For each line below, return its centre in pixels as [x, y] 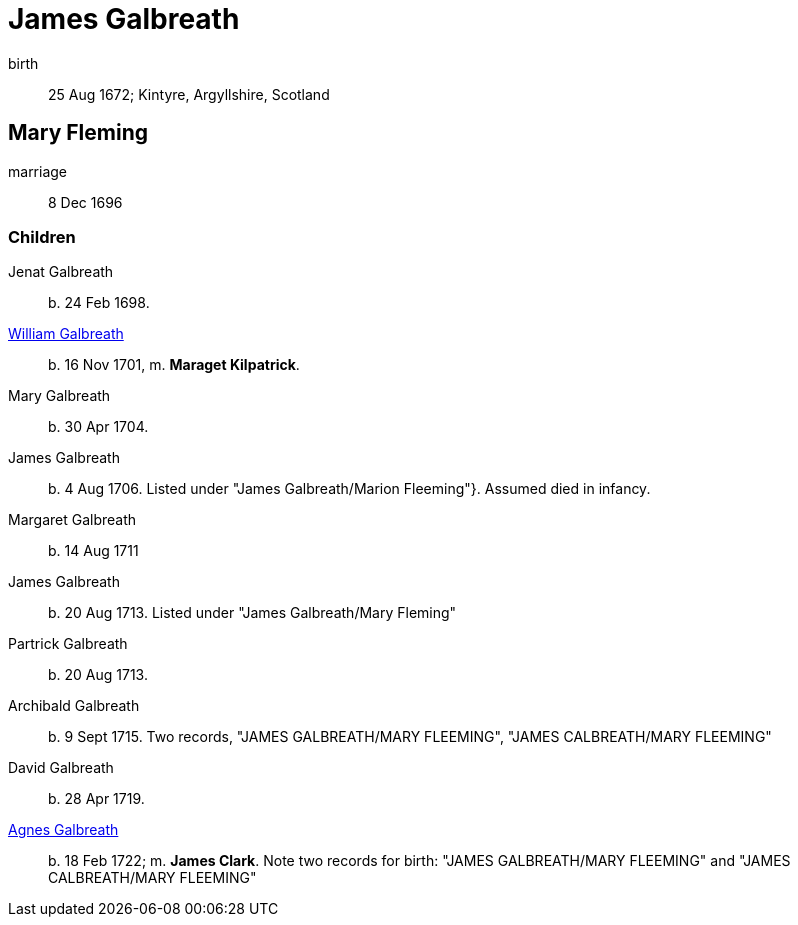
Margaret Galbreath [72, 520]
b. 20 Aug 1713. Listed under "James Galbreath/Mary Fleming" [252, 613]
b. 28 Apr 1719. [96, 799]
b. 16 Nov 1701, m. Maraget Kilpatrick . [174, 365]
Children [42, 236]
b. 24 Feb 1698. [99, 303]
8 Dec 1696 [85, 202]
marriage [38, 171]
